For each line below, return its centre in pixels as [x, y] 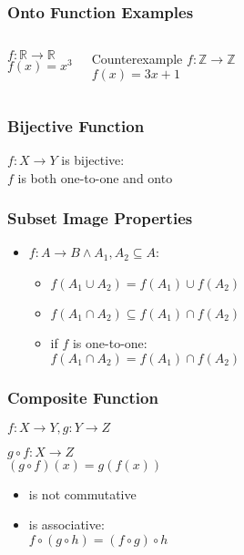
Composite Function [83, 397]
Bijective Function [76, 125]
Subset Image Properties [100, 218]
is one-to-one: [110, 343]
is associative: [66, 524]
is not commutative [82, 493]
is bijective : [93, 160]
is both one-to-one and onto [95, 177]
